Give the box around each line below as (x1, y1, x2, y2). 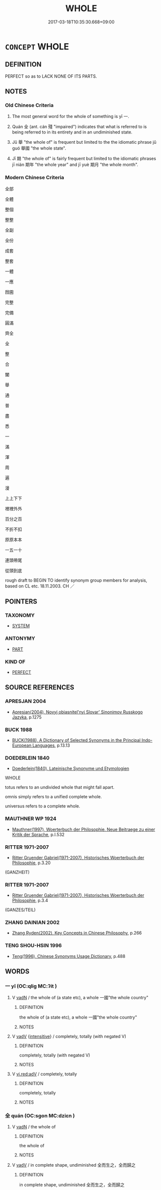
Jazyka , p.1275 (12, 714, 42, 720)
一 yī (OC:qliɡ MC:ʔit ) (5, 983, 57, 989)
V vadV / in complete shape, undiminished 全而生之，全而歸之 (12, 1162, 136, 1168)
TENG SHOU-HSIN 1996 (5, 942, 62, 949)
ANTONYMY (5, 635, 35, 642)
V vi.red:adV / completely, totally (12, 1071, 77, 1077)
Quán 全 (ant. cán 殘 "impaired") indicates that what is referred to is (12, 124, 147, 130)
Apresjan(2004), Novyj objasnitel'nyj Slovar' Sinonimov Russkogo (12, 709, 143, 715)
